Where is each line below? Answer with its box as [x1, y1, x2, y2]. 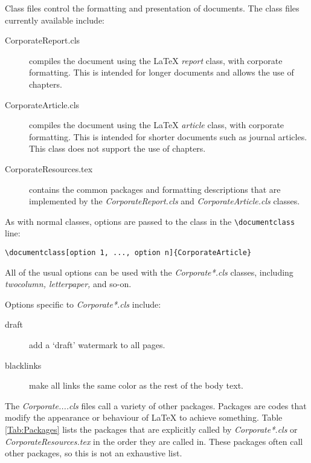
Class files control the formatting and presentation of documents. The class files [5, 2, 300, 14]
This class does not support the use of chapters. [29, 142, 206, 155]
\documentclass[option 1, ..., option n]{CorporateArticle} [5, 248, 252, 257]
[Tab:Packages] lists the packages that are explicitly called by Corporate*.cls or [5, 423, 298, 435]
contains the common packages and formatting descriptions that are [29, 183, 281, 195]
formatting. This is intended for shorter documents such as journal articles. [29, 130, 307, 143]
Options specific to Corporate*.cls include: [5, 297, 161, 310]
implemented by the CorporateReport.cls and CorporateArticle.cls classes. [29, 195, 300, 207]
